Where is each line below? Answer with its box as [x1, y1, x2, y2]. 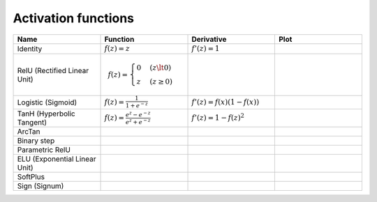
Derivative [191, 34, 227, 44]
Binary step [17, 136, 55, 146]
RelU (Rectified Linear [17, 65, 89, 75]
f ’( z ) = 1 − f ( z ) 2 [191, 111, 244, 122]
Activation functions [13, 10, 135, 26]
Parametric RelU [17, 145, 71, 155]
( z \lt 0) [149, 63, 172, 72]
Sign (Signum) [17, 181, 64, 191]
